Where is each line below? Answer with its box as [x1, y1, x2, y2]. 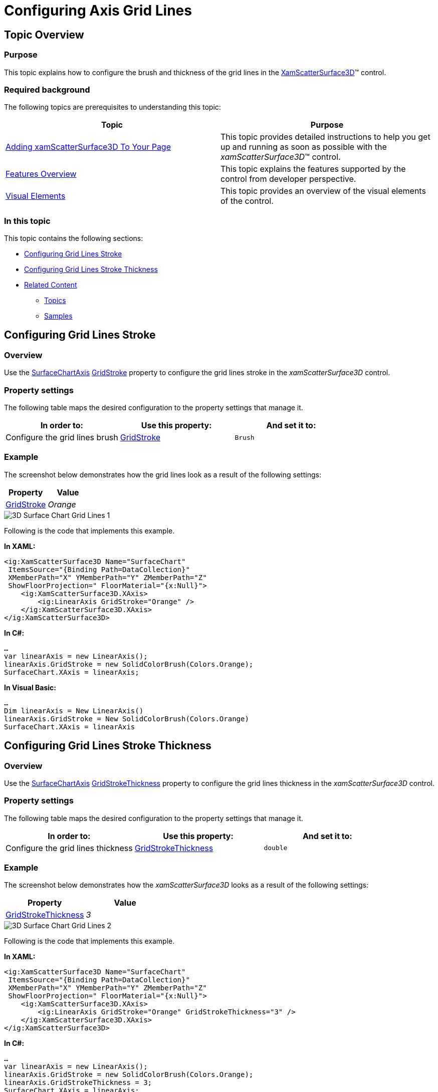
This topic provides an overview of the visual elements [221, 186, 426, 196]
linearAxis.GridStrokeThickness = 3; [4, 1078, 152, 1087]
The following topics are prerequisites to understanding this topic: [4, 103, 221, 112]
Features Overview [6, 169, 77, 179]
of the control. [221, 196, 274, 206]
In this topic [4, 215, 51, 226]
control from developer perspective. [221, 174, 356, 184]
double [264, 844, 288, 852]
